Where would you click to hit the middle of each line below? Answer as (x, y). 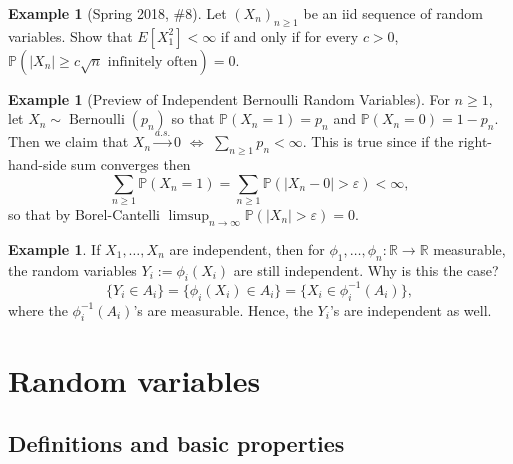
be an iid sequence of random (393, 13)
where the (38, 309)
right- (475, 141)
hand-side (37, 163)
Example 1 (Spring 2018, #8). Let (117, 13)
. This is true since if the (378, 141)
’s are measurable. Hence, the (223, 309)
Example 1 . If (54, 248)
